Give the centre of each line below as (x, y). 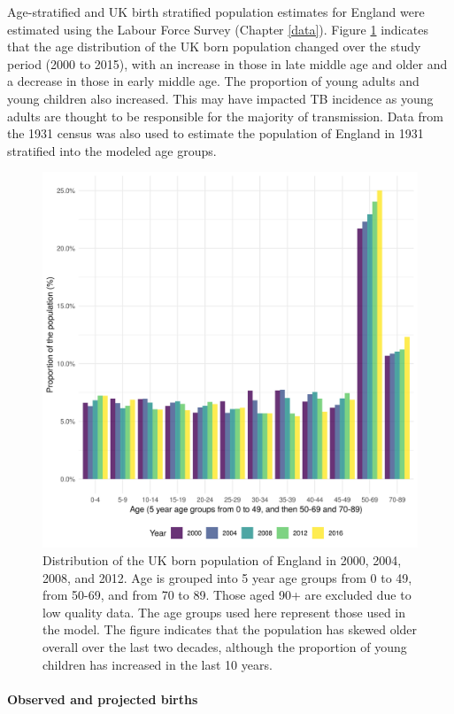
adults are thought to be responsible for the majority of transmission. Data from (225, 116)
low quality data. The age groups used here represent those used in (224, 612)
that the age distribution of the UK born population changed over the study (214, 47)
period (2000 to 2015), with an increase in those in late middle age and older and (227, 63)
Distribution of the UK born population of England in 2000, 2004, (222, 559)
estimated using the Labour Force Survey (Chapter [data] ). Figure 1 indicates (218, 29)
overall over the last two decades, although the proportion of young (225, 646)
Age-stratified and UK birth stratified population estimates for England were (216, 12)
